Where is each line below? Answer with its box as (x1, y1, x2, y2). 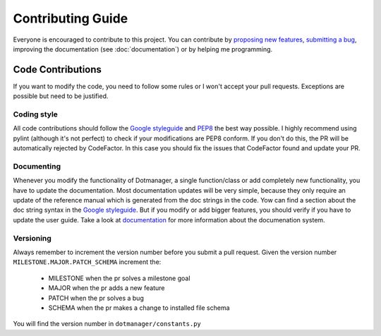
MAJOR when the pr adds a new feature (48, 284, 165, 292)
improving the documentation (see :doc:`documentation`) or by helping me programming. (13, 44, 273, 53)
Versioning (13, 233, 52, 243)
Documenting (13, 161, 61, 171)
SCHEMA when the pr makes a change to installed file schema (48, 304, 230, 312)
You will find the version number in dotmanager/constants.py (13, 320, 201, 328)
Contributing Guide (13, 11, 128, 26)
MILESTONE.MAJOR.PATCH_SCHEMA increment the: (13, 258, 162, 266)
